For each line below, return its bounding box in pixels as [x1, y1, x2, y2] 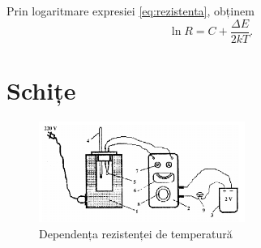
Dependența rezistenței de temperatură [39, 224, 233, 242]
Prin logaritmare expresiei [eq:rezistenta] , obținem [6, 2, 255, 19]
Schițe [6, 73, 76, 106]
